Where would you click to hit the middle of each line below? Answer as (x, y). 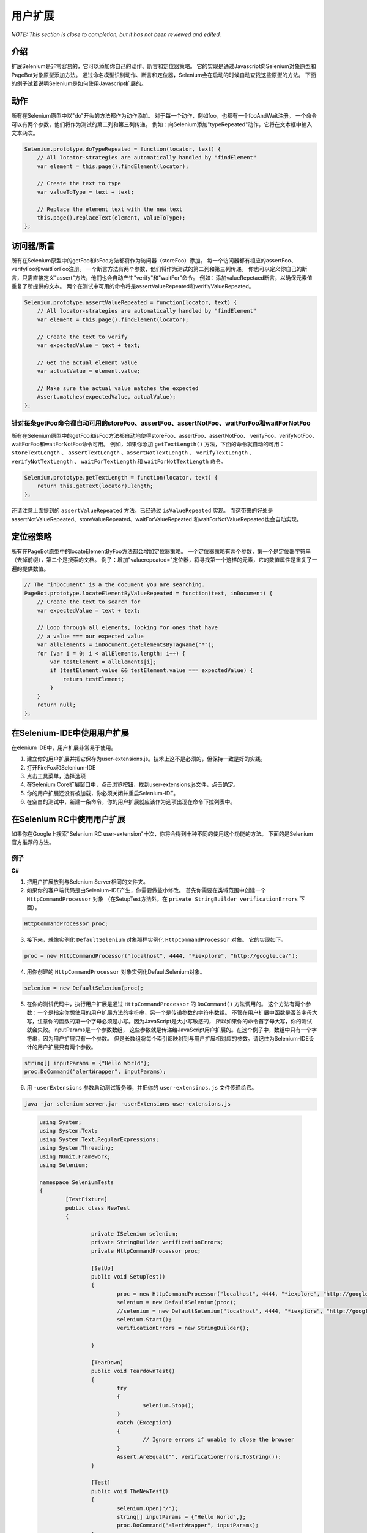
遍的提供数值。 (30, 568)
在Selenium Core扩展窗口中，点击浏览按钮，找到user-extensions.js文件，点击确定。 (132, 784)
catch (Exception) (144, 1422)
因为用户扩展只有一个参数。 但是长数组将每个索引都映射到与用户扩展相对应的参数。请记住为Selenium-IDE (176, 1038)
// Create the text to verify (82, 337)
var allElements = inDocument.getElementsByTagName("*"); (126, 645)
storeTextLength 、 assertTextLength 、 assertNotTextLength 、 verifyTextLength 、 (133, 453)
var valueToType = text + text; (86, 192)
